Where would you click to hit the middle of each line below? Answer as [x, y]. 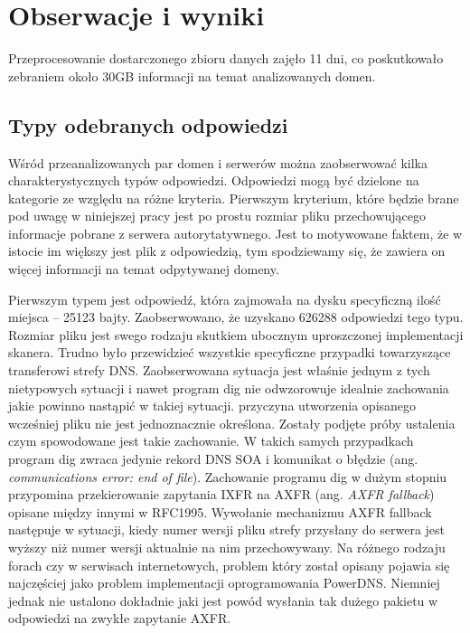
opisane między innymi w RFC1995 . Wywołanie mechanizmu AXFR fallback [220, 511]
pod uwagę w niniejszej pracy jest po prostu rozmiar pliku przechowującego [217, 216]
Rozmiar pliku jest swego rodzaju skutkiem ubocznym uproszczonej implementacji [236, 334]
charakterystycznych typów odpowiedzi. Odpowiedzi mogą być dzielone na [214, 180]
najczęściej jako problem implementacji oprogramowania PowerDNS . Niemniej [224, 583]
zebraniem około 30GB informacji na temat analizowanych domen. [192, 76]
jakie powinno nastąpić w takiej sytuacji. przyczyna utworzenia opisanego [212, 406]
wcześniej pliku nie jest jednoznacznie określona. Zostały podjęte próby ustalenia [232, 423]
